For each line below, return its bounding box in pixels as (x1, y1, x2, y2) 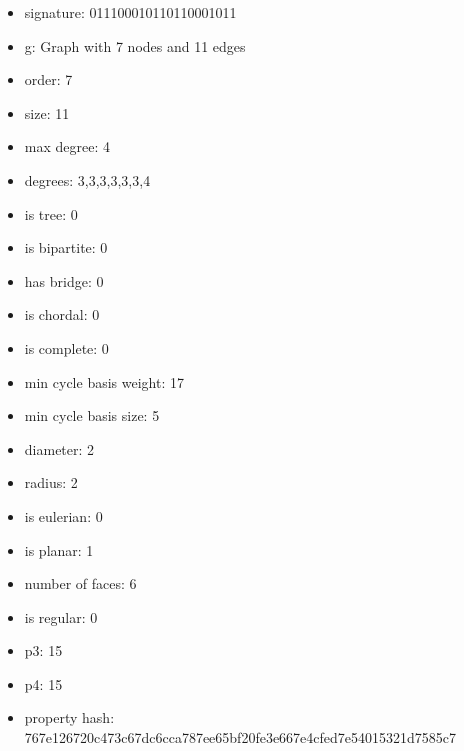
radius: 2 (24, 472, 78, 493)
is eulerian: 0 (24, 505, 103, 526)
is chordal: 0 (24, 304, 100, 325)
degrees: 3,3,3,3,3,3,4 (24, 169, 151, 190)
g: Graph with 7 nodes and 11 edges (24, 35, 246, 56)
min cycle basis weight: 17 (24, 371, 184, 392)
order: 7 (24, 69, 73, 90)
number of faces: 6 (24, 573, 137, 594)
